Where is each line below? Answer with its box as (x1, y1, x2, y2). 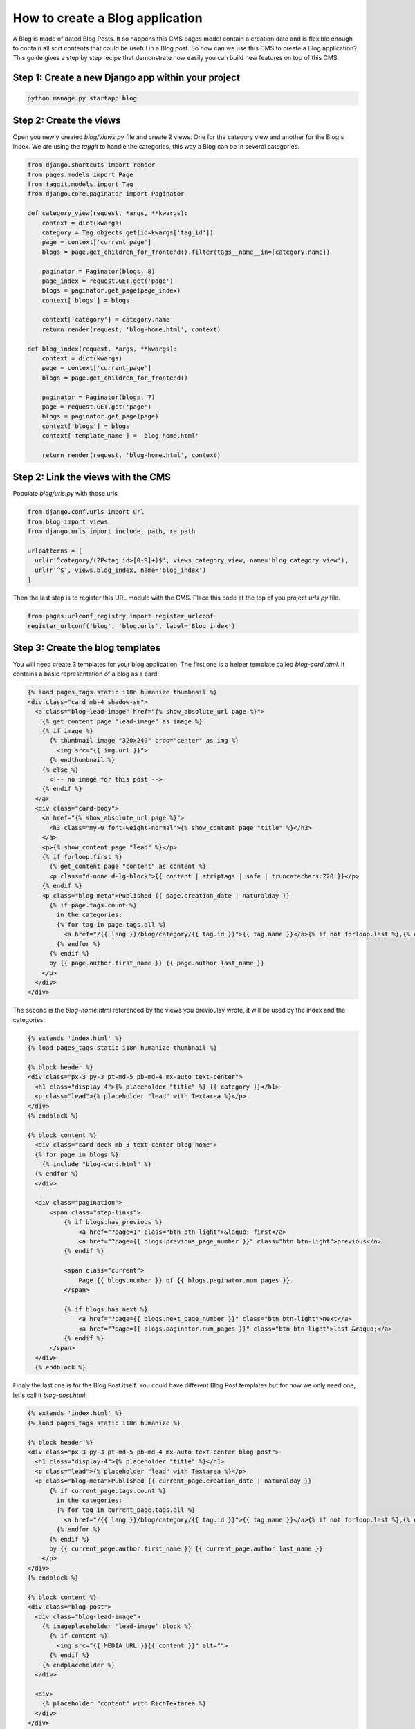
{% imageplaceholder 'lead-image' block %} (41, 1622, 192, 1630)
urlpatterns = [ (27, 546, 83, 555)
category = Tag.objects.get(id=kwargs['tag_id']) (41, 228, 214, 237)
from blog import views (27, 517, 109, 526)
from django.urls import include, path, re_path (27, 528, 196, 535)
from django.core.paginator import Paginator (27, 190, 185, 198)
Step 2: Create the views (12, 114, 121, 126)
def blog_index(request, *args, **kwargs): (27, 344, 178, 353)
